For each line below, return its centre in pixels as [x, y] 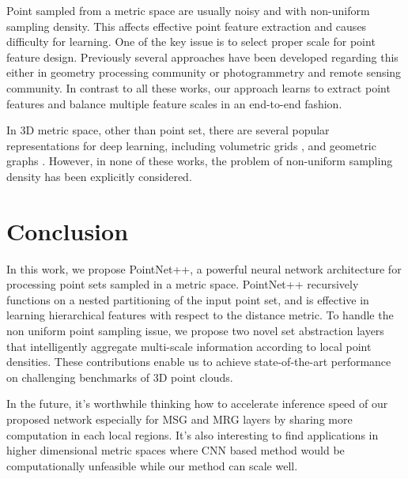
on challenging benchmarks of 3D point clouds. [120, 377]
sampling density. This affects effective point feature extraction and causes [187, 26]
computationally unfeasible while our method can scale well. [152, 465]
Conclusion [68, 230]
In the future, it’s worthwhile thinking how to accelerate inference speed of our [197, 404]
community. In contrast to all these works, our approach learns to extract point [198, 87]
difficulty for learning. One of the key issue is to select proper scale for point [191, 41]
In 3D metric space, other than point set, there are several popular [168, 130]
